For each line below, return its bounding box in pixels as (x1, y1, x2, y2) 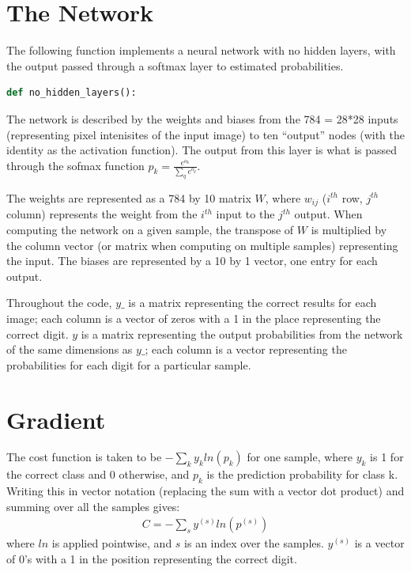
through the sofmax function (6, 157, 145, 173)
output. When (294, 206, 363, 222)
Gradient (6, 403, 106, 435)
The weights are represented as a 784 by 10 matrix (6, 189, 251, 206)
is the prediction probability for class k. (206, 466, 398, 483)
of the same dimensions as (6, 341, 133, 358)
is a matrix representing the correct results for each (128, 294, 377, 311)
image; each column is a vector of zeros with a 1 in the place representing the (6, 309, 381, 326)
